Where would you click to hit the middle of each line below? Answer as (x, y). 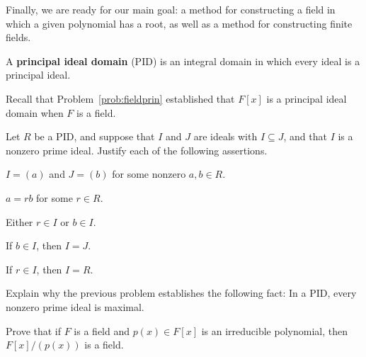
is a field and (102, 330)
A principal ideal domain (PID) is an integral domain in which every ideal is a (183, 61)
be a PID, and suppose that (95, 136)
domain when (35, 112)
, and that (305, 136)
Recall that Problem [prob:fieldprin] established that (120, 98)
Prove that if (34, 330)
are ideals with (225, 136)
